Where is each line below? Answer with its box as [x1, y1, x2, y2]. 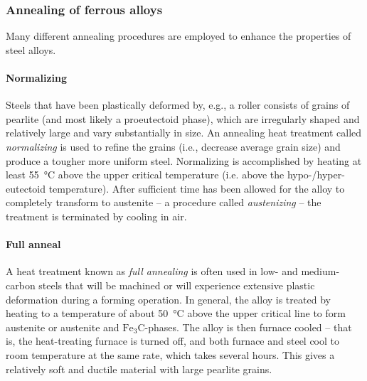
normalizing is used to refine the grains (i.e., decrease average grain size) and [6, 139, 341, 154]
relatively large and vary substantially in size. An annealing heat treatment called [6, 125, 362, 140]
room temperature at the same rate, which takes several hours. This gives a [6, 347, 335, 362]
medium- [301, 264, 340, 279]
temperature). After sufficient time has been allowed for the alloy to [48, 181, 345, 195]
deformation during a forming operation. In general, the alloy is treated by [6, 291, 331, 306]
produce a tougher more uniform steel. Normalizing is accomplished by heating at [6, 153, 362, 168]
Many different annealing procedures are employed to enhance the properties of [6, 28, 351, 43]
